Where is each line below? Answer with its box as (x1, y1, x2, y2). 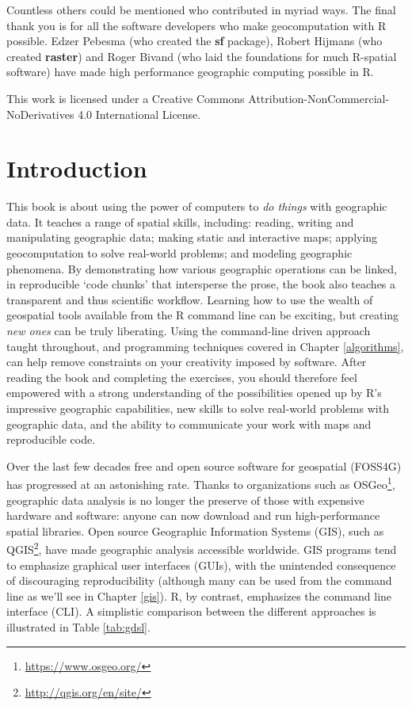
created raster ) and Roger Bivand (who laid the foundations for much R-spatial (6, 48, 397, 64)
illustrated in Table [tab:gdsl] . (6, 619, 151, 635)
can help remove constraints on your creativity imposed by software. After (6, 353, 367, 370)
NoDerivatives (6, 105, 74, 122)
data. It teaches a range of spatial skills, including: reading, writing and (6, 213, 354, 230)
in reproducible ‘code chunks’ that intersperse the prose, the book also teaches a (6, 276, 396, 292)
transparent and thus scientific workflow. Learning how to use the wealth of (6, 291, 373, 307)
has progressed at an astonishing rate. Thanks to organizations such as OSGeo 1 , (6, 474, 395, 493)
